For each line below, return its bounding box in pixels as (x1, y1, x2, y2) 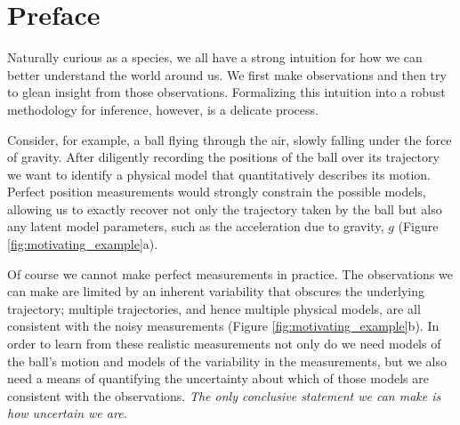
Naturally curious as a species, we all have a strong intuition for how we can (7, 48, 423, 67)
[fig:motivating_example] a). (7, 235, 158, 253)
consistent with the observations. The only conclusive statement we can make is (7, 386, 441, 405)
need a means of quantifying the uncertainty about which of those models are (7, 369, 429, 388)
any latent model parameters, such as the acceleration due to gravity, (7, 217, 384, 236)
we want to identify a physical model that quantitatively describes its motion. (7, 164, 431, 183)
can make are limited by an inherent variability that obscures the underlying (7, 282, 424, 301)
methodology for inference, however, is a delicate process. (7, 100, 319, 118)
